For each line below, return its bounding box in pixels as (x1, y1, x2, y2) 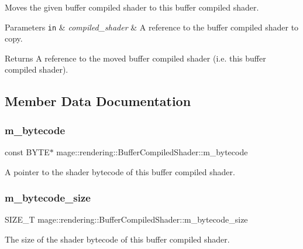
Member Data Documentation (5, 92, 191, 110)
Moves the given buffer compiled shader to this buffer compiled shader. (5, 1, 259, 13)
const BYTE (5, 146, 50, 158)
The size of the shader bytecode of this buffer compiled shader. (5, 233, 230, 245)
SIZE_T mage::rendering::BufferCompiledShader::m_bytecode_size (5, 213, 248, 226)
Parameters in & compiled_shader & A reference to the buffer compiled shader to (5, 21, 299, 33)
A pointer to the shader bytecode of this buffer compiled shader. (5, 165, 235, 178)
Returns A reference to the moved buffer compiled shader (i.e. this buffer (5, 52, 266, 64)
